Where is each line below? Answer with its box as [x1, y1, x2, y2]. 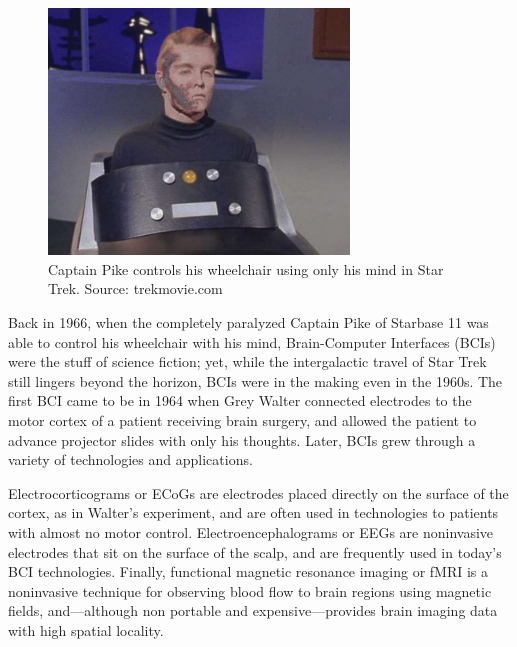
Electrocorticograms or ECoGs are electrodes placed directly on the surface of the [8, 482, 509, 503]
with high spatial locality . [8, 619, 164, 640]
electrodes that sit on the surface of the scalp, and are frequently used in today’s [8, 541, 502, 562]
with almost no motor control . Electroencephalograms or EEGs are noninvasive [8, 522, 494, 543]
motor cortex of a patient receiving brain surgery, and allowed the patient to [8, 410, 477, 431]
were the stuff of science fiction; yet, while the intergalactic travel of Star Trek [8, 351, 487, 372]
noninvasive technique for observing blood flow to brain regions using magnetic [8, 580, 492, 601]
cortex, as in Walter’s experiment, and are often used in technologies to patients [8, 502, 499, 523]
